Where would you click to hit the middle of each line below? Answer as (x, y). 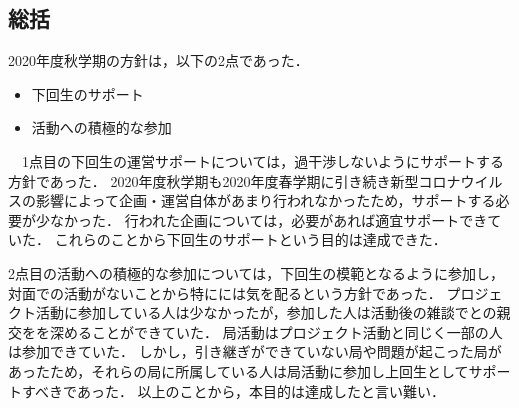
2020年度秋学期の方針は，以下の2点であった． (158, 60)
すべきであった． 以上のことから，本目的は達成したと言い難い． (233, 390)
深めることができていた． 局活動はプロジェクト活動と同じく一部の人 (276, 331)
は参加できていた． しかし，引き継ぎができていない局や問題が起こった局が (255, 351)
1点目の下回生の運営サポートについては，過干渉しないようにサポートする (263, 160)
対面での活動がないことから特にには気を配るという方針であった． (225, 292)
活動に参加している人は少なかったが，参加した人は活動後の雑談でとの (266, 312)
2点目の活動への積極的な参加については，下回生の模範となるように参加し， (256, 272)
